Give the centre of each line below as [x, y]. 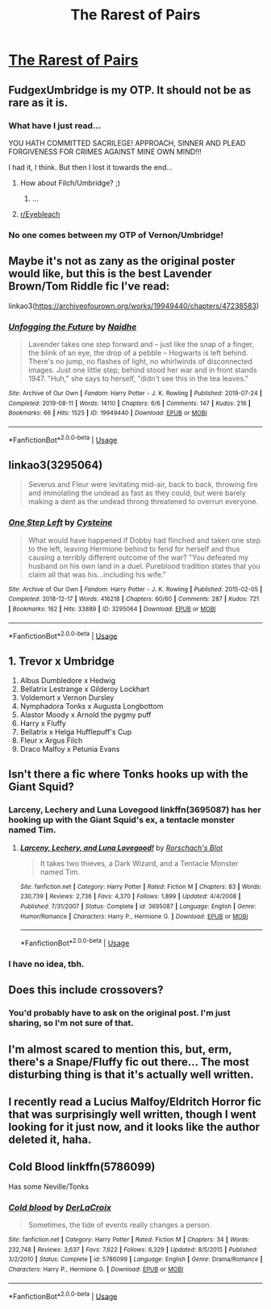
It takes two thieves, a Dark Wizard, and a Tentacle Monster [139, 863]
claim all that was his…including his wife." [97, 574]
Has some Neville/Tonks [49, 1186]
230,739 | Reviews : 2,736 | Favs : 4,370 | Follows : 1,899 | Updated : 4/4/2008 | [130, 897]
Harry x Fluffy [43, 723]
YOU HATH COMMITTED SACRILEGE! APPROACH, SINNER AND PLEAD [127, 143]
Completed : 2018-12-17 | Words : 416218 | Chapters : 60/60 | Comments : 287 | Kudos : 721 [134, 599]
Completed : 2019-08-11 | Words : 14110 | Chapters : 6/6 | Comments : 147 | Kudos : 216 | [130, 403]
